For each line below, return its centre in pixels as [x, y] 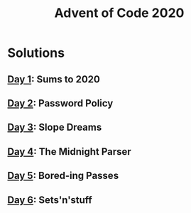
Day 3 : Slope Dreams [55, 127]
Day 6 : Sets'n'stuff [50, 200]
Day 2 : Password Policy [60, 103]
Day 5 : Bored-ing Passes [63, 176]
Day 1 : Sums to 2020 [54, 79]
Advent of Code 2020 [119, 13]
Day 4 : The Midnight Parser [69, 152]
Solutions [36, 53]
